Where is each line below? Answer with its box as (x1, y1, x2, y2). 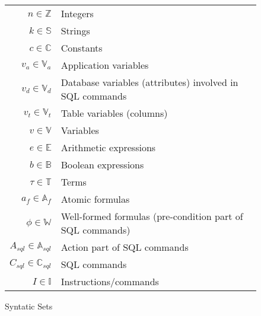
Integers (61, 7, 94, 20)
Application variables (61, 58, 149, 72)
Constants (61, 41, 103, 55)
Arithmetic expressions (61, 141, 156, 154)
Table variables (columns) (61, 106, 168, 120)
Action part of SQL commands (61, 240, 189, 254)
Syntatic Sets (5, 300, 53, 312)
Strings (61, 24, 90, 37)
